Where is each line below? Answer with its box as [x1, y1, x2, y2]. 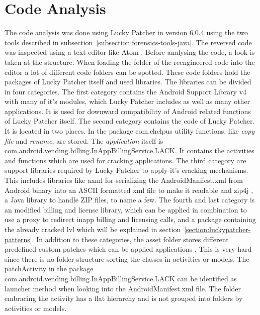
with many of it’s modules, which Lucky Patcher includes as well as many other [5, 96, 250, 107]
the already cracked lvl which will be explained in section [5, 224, 181, 234]
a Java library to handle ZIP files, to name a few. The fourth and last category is [5, 194, 255, 205]
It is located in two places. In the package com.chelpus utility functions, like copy [5, 126, 255, 136]
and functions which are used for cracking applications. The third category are [5, 155, 246, 165]
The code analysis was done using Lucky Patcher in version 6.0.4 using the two [5, 27, 248, 38]
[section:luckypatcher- [184, 224, 251, 234]
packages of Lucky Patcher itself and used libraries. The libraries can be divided [5, 76, 251, 87]
